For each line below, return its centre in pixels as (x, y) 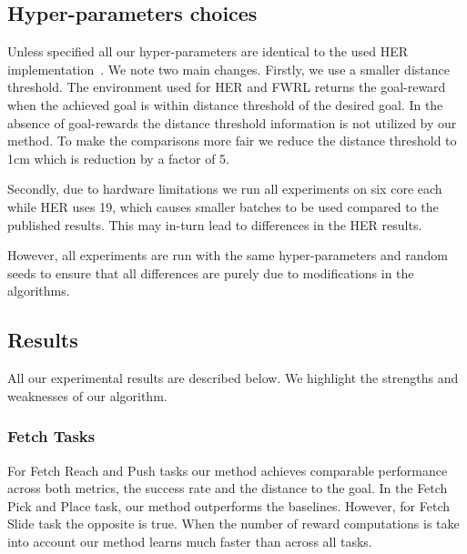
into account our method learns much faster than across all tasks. (190, 541)
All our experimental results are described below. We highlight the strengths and (233, 378)
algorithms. (39, 291)
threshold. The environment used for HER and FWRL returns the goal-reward (227, 87)
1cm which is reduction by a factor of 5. (118, 158)
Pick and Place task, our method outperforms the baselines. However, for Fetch (229, 505)
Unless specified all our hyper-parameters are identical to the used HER (208, 51)
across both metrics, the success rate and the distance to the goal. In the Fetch (228, 488)
